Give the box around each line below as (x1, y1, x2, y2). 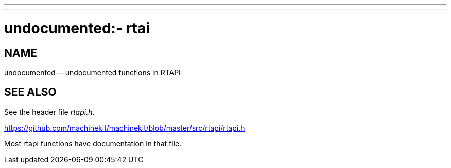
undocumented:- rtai (4, 19, 150, 37)
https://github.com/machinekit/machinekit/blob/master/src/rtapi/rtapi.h (4, 123, 245, 132)
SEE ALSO (4, 86, 57, 99)
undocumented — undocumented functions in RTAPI (4, 68, 181, 77)
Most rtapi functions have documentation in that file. (4, 139, 182, 148)
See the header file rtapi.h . (4, 107, 95, 116)
